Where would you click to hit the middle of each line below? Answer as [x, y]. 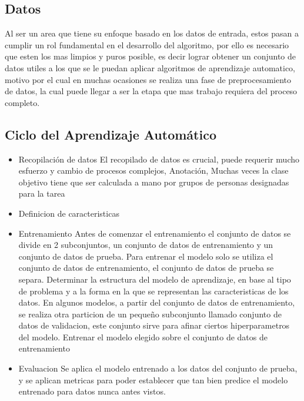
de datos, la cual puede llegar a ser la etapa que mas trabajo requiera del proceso [151, 91]
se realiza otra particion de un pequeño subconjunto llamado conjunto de [150, 314]
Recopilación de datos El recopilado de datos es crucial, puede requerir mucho [159, 159]
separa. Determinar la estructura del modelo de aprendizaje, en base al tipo [155, 279]
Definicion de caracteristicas [69, 213]
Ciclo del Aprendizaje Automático [111, 134]
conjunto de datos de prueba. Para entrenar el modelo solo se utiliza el [146, 256]
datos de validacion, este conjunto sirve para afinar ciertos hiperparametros [154, 325]
